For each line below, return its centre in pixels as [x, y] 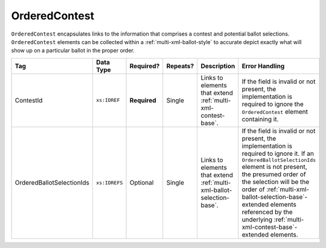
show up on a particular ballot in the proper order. [73, 51]
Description [218, 66]
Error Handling [263, 66]
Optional [142, 183]
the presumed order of [274, 174]
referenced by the [267, 212]
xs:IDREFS [109, 183]
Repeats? [180, 66]
